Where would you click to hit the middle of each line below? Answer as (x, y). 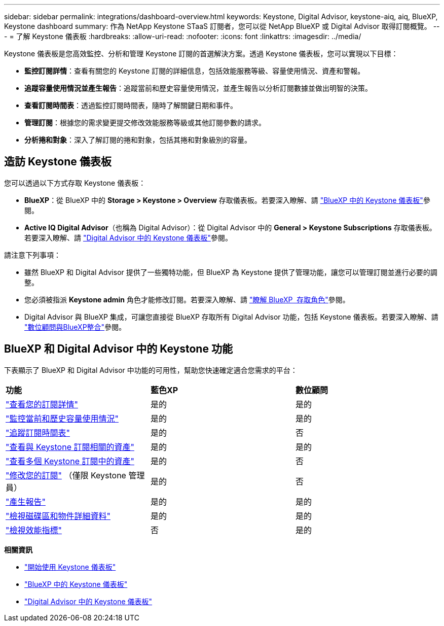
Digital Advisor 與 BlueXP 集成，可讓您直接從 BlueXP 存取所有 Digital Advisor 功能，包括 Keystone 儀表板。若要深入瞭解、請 (231, 317)
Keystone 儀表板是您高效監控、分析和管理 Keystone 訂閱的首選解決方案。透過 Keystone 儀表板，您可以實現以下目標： (201, 54)
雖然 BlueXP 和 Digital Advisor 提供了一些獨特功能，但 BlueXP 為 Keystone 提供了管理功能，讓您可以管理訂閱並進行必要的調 (231, 272)
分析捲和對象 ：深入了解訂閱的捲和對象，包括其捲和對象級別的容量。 (138, 140)
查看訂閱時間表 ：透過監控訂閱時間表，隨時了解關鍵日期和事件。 (131, 105)
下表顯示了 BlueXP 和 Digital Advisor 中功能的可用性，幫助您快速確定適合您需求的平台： (151, 370)
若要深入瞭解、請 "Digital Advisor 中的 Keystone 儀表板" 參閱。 (128, 237)
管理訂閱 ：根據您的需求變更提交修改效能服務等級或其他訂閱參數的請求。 (145, 123)
